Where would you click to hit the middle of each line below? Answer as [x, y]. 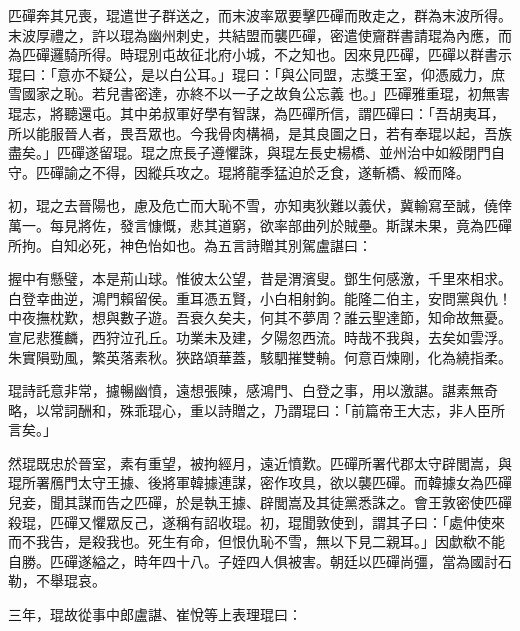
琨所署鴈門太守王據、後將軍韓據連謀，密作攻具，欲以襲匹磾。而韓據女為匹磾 [260, 482]
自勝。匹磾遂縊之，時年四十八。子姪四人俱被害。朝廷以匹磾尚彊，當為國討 [253, 560]
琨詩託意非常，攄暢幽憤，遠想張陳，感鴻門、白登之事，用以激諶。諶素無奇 [253, 390]
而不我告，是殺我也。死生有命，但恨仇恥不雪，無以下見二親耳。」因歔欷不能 [256, 541]
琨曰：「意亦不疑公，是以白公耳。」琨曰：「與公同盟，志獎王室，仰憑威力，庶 [256, 73]
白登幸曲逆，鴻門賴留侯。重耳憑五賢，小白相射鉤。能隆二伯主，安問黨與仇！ [260, 297]
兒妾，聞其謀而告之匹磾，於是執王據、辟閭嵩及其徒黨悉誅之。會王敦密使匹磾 [260, 502]
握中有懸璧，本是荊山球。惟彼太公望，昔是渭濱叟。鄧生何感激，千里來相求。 [260, 278]
